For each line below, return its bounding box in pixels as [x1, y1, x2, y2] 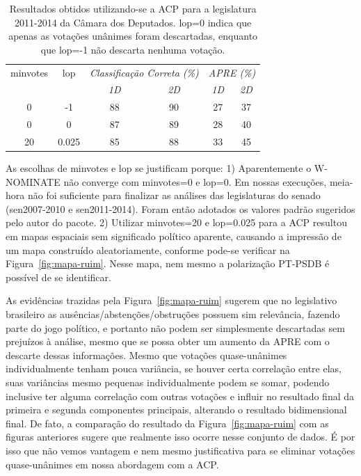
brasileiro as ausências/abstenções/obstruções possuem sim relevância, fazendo [6, 307, 340, 322]
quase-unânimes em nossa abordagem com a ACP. [6, 457, 219, 471]
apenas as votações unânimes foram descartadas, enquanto [8, 29, 258, 43]
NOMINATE [6, 174, 61, 189]
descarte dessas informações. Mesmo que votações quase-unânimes [6, 347, 287, 362]
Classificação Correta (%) [90, 65, 199, 79]
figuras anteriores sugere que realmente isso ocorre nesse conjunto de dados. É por [6, 429, 355, 444]
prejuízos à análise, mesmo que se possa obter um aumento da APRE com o [6, 334, 330, 349]
